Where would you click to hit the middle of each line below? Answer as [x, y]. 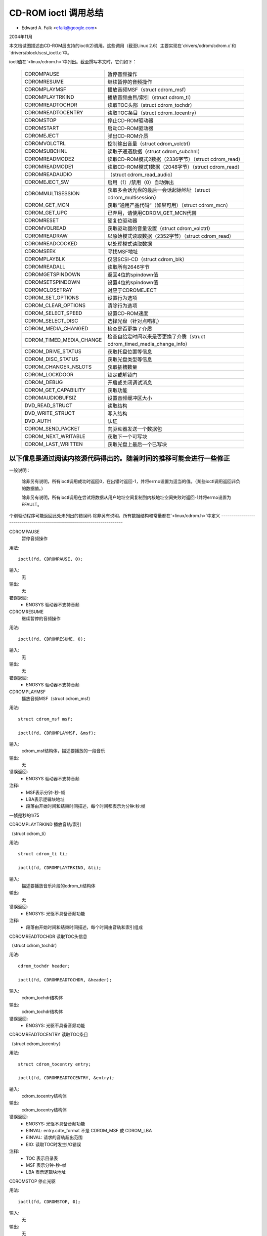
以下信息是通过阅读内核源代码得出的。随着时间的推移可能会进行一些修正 [119, 458]
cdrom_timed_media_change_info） [149, 344]
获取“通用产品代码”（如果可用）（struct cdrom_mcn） [169, 205]
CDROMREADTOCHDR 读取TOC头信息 [48, 936]
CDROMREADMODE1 [49, 167]
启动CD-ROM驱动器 [130, 128]
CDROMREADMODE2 [49, 159]
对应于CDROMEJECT [132, 290]
